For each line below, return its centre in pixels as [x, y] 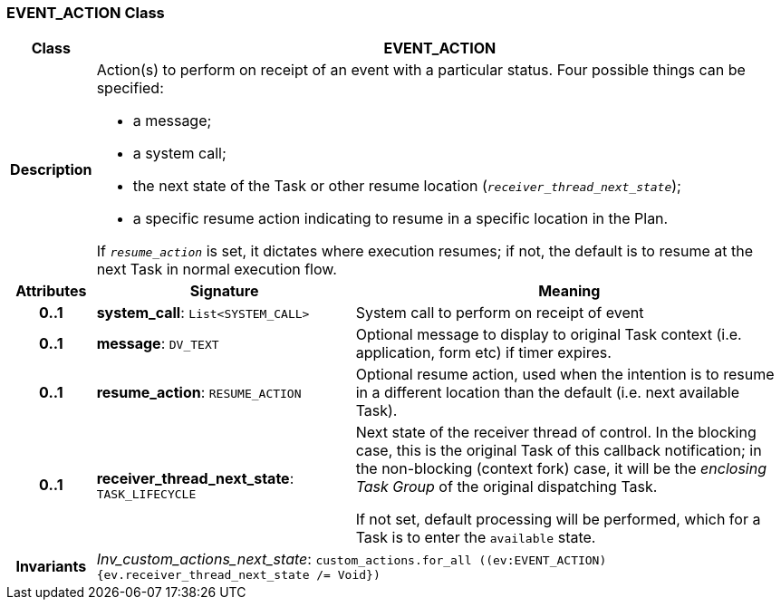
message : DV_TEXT [158, 344]
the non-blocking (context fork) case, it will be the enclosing [561, 469]
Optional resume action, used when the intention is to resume [565, 375]
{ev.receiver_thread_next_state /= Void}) [238, 575]
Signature [224, 291]
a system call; [179, 154]
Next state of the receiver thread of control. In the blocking [556, 433]
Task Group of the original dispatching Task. [506, 487]
